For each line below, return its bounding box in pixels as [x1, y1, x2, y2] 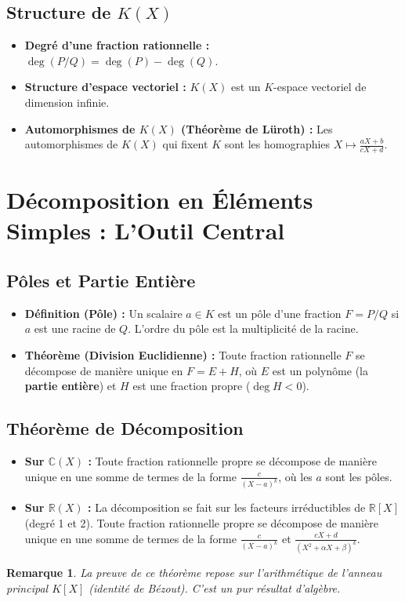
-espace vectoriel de [273, 78, 367, 95]
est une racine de [34, 320, 116, 337]
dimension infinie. [24, 93, 110, 110]
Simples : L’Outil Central [6, 214, 285, 246]
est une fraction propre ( [132, 378, 251, 394]
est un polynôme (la [272, 362, 368, 378]
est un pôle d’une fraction [218, 305, 342, 321]
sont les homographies [224, 136, 331, 152]
